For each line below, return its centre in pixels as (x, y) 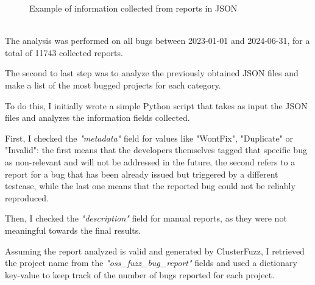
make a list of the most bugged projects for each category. (113, 85)
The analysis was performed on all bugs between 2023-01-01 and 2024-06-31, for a (157, 41)
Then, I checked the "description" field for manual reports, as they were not (146, 218)
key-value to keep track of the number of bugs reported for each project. (140, 274)
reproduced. (27, 197)
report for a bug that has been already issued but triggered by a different (142, 174)
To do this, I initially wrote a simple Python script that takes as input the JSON (156, 105)
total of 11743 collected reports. (64, 52)
